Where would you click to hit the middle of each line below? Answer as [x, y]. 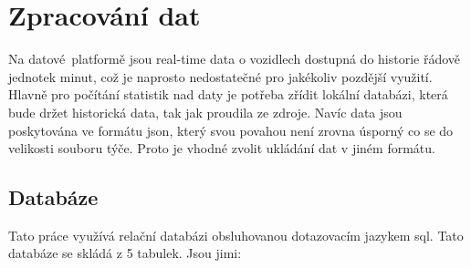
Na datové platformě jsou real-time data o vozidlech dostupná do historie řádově [235, 59]
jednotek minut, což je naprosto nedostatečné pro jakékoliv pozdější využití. [220, 76]
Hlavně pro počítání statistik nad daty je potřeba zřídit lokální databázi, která [228, 94]
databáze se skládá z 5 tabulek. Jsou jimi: [125, 253]
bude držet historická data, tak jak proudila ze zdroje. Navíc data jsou [205, 112]
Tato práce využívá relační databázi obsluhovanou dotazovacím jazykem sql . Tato [236, 235]
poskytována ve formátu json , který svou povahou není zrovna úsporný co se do [231, 130]
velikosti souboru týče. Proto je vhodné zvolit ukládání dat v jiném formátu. [222, 148]
